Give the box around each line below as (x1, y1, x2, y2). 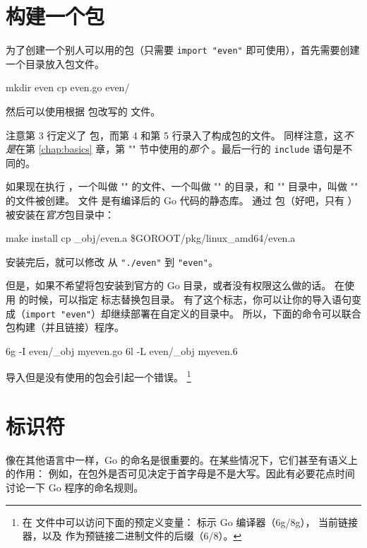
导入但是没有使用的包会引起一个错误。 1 (6, 368, 191, 385)
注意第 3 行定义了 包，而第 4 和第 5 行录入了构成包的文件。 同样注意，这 (6, 127, 344, 142)
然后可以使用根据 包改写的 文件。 (6, 103, 161, 118)
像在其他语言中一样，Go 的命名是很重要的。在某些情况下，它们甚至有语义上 (6, 452, 358, 467)
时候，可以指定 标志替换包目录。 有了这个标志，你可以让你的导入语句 (28, 292, 351, 307)
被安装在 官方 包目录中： (6, 206, 114, 221)
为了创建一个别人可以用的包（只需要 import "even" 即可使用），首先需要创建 (6, 42, 360, 57)
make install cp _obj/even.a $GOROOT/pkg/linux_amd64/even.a (6, 231, 296, 245)
